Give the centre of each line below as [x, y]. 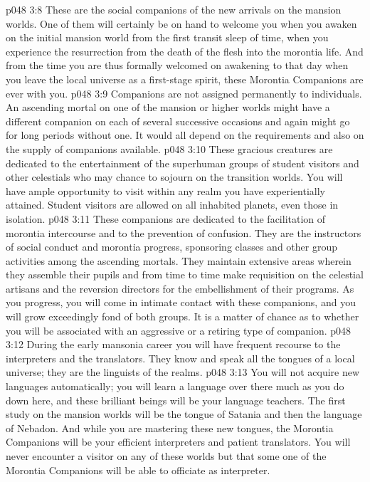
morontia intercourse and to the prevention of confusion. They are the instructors [184, 232]
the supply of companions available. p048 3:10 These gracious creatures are [169, 148]
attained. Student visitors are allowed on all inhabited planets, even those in [172, 205]
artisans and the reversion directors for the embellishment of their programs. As [180, 288]
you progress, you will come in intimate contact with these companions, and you [181, 302]
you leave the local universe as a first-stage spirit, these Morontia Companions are [185, 79]
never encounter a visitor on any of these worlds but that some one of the [166, 456]
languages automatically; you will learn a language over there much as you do [175, 386]
